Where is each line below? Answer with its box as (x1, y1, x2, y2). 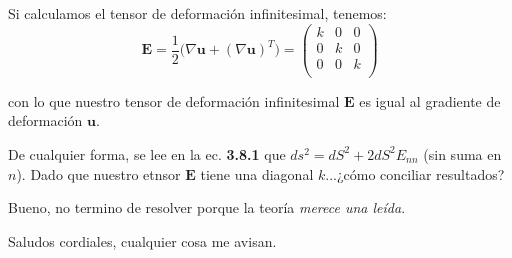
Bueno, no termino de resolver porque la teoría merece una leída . (8, 197, 406, 218)
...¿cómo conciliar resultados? (325, 163, 505, 184)
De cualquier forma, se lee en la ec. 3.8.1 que (8, 143, 286, 164)
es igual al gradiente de (359, 90, 501, 111)
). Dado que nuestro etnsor (16, 163, 181, 184)
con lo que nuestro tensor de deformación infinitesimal (8, 90, 340, 111)
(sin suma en (423, 143, 502, 164)
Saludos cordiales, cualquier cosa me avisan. (8, 230, 277, 251)
